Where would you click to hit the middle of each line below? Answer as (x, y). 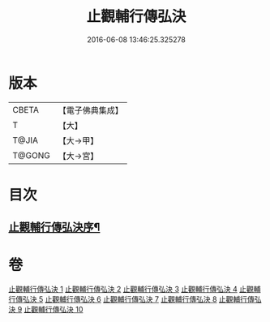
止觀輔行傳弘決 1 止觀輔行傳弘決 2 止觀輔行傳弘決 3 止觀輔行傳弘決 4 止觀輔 (135, 290)
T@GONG (31, 155)
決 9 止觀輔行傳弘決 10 (46, 310)
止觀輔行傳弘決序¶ (54, 228)
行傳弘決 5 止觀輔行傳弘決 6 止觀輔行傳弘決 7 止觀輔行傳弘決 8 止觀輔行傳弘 (135, 299)
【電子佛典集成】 (90, 110)
